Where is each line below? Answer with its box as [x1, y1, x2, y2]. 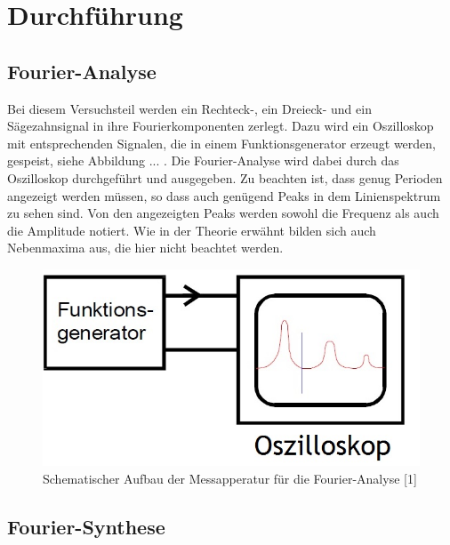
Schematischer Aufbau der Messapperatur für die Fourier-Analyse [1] [43, 469, 417, 487]
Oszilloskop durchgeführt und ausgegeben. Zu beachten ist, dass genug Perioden [7, 168, 443, 187]
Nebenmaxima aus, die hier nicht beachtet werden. [7, 238, 284, 257]
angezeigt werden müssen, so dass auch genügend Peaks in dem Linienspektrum [7, 186, 441, 204]
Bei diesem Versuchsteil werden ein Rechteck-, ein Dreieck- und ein [7, 99, 372, 117]
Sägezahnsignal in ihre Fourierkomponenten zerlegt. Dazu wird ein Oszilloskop [7, 116, 434, 135]
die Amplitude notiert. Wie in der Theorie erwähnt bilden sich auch [7, 220, 376, 239]
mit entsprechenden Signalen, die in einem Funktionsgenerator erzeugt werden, [7, 133, 437, 152]
